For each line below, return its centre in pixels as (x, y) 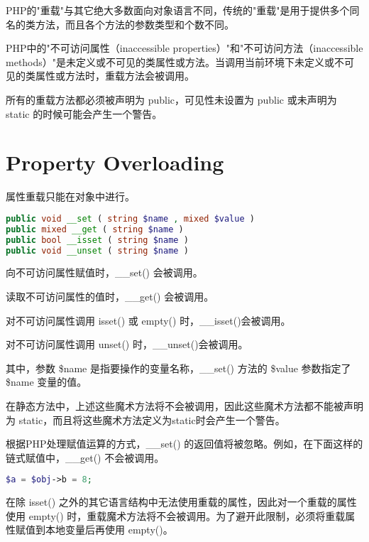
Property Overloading (115, 162)
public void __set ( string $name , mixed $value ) (130, 218)
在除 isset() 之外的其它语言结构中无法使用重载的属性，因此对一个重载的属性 (181, 502)
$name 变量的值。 (46, 382)
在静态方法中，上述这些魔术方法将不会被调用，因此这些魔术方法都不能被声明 (184, 405)
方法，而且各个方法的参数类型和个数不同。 (134, 24)
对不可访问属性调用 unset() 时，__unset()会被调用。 (127, 344)
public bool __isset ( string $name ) (97, 240)
